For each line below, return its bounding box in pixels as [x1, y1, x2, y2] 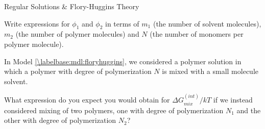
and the [236, 105, 261, 115]
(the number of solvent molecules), [153, 18, 261, 29]
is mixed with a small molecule [162, 66, 258, 76]
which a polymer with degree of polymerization [4, 66, 152, 76]
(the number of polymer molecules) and [15, 29, 139, 39]
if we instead [213, 94, 253, 105]
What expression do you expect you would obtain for [4, 94, 170, 105]
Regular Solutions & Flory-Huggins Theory [4, 1, 139, 11]
